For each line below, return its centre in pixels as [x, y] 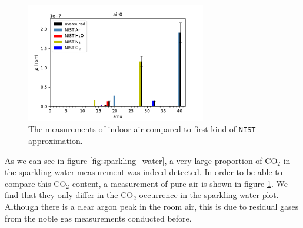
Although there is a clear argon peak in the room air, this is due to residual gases [152, 207]
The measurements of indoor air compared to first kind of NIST [142, 129]
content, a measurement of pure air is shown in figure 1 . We [180, 183]
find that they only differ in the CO [69, 195]
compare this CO [36, 183]
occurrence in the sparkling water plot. [209, 195]
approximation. [56, 141]
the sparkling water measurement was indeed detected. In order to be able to [144, 172]
